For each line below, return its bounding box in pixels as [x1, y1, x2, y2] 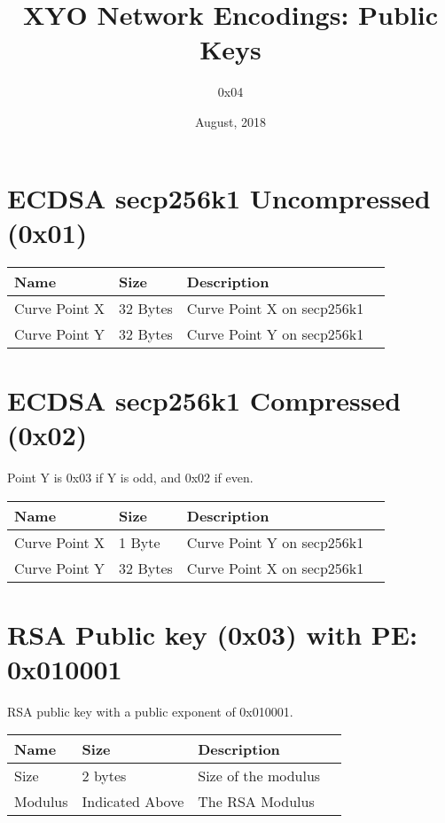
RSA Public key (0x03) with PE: [7, 615, 418, 652]
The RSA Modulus [198, 791, 315, 812]
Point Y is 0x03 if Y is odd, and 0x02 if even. [7, 467, 254, 486]
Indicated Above [82, 791, 184, 812]
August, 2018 [194, 112, 267, 130]
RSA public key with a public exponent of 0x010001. [7, 702, 293, 720]
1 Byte [119, 531, 160, 553]
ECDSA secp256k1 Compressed [7, 381, 402, 418]
